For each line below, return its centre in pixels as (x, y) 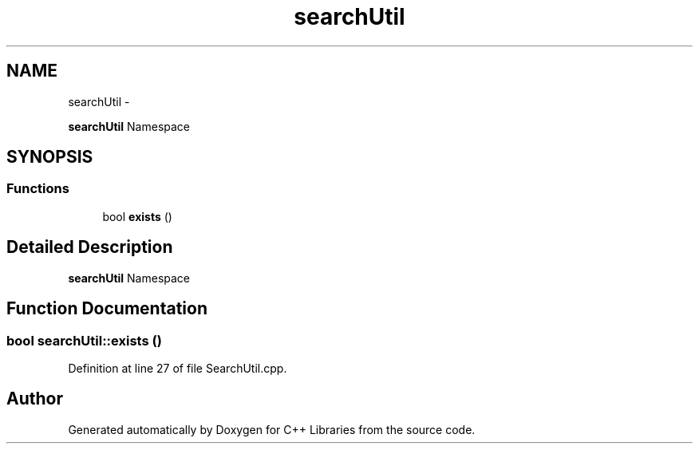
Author (35, 399)
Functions (38, 189)
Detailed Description (90, 247)
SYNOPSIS (50, 157)
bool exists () (137, 216)
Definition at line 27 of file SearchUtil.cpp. (178, 368)
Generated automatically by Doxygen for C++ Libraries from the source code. (272, 429)
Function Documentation (107, 309)
